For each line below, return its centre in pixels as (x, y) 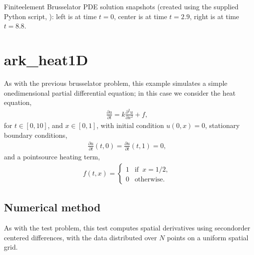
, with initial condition (130, 125)
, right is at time (214, 16)
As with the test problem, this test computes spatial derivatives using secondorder (127, 227)
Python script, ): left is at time (50, 16)
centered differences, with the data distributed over (81, 237)
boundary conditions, (36, 135)
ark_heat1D (46, 59)
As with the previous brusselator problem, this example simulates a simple (116, 83)
